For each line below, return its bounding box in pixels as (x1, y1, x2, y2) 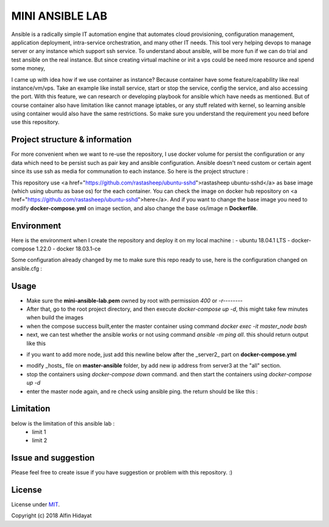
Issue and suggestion (11, 452, 95, 463)
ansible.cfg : (11, 264, 43, 272)
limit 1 (32, 428, 46, 435)
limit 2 (32, 437, 48, 444)
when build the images (26, 314, 83, 321)
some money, (11, 65, 46, 72)
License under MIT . (11, 501, 60, 508)
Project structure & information (11, 134, 132, 145)
